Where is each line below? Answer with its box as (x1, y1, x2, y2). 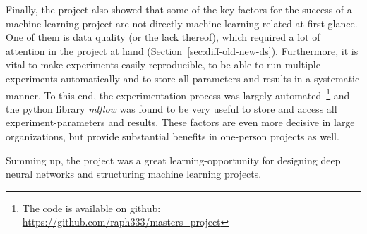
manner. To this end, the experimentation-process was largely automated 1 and (6, 85, 350, 102)
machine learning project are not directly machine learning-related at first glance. (6, 16, 358, 30)
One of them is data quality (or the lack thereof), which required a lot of (6, 30, 320, 44)
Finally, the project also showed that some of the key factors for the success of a (6, 2, 352, 16)
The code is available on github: (22, 200, 161, 215)
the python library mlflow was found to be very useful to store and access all (6, 101, 337, 116)
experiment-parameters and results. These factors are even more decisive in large (6, 115, 355, 130)
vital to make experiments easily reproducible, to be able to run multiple (6, 57, 320, 72)
